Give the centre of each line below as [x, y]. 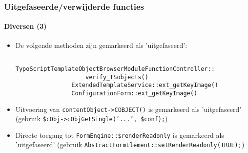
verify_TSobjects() [117, 77]
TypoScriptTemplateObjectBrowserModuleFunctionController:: [115, 69]
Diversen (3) [25, 26]
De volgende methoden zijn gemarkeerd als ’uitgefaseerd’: [101, 45]
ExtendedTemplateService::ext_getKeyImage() [145, 85]
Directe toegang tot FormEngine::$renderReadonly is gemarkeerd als [120, 135]
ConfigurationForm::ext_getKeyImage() [134, 93]
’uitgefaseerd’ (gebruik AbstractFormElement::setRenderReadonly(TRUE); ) [130, 144]
